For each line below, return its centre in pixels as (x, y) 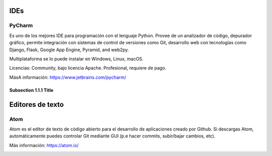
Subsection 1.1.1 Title (31, 90)
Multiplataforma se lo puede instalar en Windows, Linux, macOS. (76, 59)
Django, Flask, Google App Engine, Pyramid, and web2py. (69, 50)
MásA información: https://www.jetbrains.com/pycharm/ (68, 77)
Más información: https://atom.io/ (44, 145)
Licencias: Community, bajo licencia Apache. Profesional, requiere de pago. (88, 68)
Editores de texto (37, 105)
